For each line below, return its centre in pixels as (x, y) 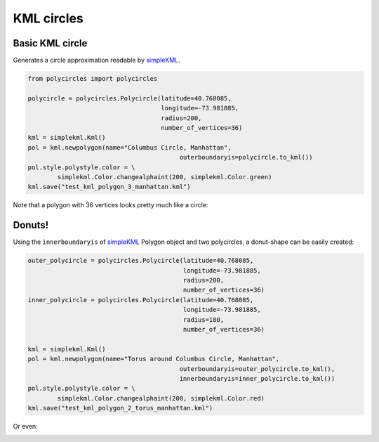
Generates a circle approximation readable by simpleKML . (97, 60)
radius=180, (204, 319)
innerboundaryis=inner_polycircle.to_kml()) (257, 378)
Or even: (25, 427)
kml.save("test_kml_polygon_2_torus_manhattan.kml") (120, 408)
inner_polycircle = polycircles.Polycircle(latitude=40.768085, (141, 300)
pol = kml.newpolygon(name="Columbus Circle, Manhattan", (129, 147)
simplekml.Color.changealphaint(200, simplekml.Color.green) (165, 177)
